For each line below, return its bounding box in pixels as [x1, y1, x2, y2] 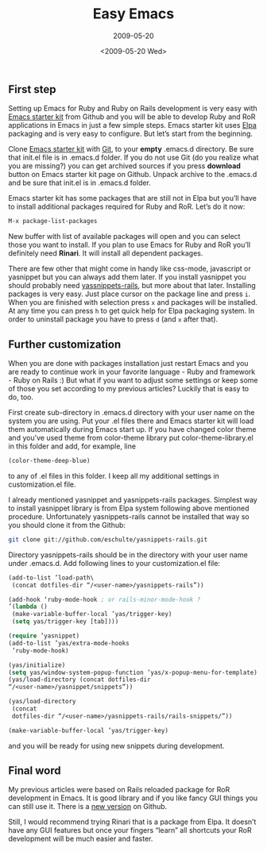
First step [8, 83, 56, 96]
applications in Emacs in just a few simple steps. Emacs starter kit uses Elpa [8, 121, 257, 130]
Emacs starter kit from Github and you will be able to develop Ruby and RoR [8, 112, 256, 121]
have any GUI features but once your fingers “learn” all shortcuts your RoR [8, 826, 252, 835]
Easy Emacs [92, 5, 175, 23]
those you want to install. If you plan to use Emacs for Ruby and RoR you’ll [8, 240, 251, 250]
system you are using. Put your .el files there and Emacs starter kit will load [8, 416, 254, 425]
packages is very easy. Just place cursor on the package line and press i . [8, 289, 251, 298]
